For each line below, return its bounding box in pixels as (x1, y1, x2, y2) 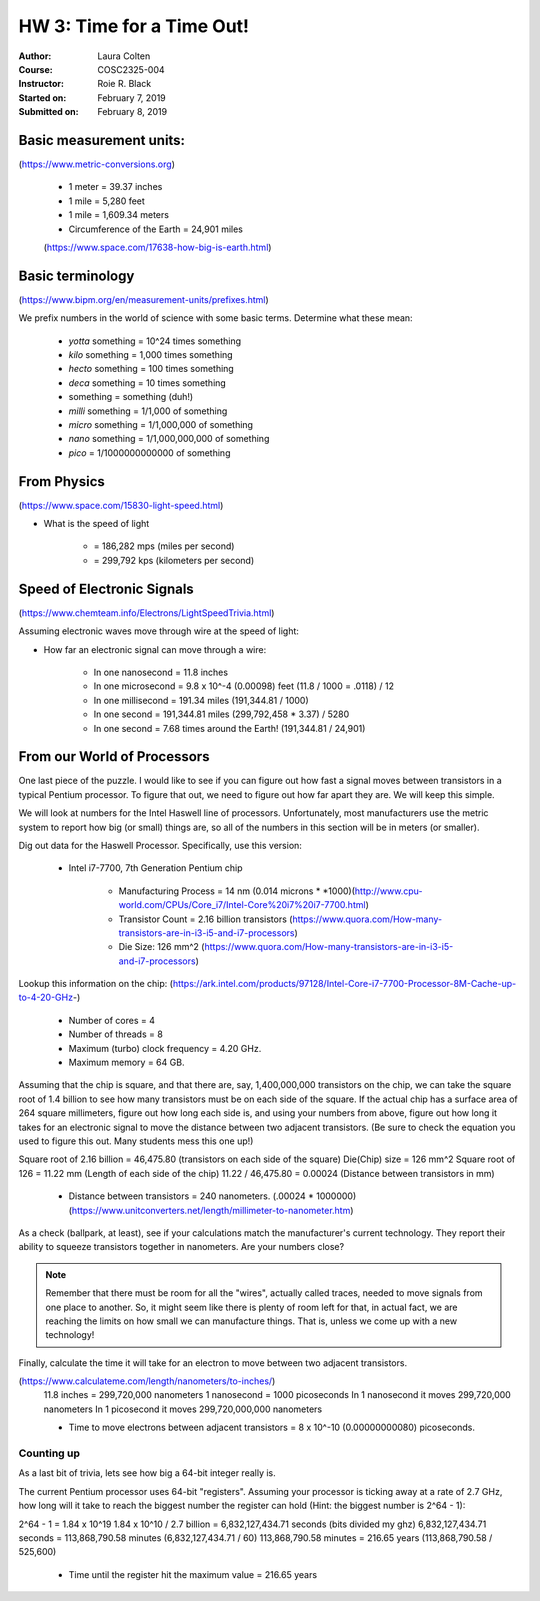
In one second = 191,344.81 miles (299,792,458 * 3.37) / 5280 (93, 708, 350, 720)
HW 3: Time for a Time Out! (18, 15, 250, 37)
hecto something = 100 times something (68, 363, 234, 375)
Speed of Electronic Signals (18, 580, 194, 597)
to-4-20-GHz (18, 991, 74, 1004)
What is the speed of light (43, 518, 150, 530)
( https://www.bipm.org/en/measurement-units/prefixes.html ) (18, 293, 269, 305)
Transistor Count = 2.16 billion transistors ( (118, 913, 293, 925)
